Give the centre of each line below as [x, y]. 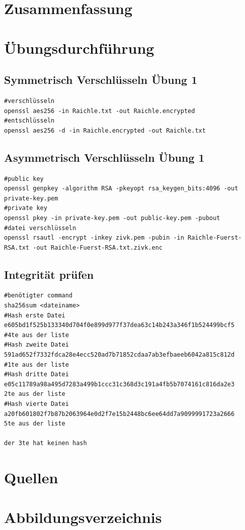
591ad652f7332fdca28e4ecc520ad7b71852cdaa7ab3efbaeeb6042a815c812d [119, 355]
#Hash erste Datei [35, 315]
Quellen [31, 478]
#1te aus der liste [36, 364]
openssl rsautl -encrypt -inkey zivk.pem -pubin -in [94, 238]
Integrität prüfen [49, 274]
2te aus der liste [35, 394]
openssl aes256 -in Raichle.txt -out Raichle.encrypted [100, 111]
